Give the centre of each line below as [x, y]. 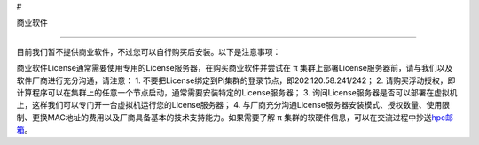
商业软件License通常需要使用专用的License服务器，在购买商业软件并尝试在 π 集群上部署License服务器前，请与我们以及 [235, 68]
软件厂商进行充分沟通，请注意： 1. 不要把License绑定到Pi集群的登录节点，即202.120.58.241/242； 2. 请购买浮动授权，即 [236, 80]
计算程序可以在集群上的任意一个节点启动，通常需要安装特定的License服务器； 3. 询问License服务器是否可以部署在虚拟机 [237, 92]
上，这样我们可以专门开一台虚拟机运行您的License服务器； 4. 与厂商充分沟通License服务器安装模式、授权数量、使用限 [233, 105]
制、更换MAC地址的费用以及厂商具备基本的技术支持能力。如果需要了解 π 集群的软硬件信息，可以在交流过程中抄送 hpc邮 [235, 117]
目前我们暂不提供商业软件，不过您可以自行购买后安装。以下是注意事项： [149, 51]
